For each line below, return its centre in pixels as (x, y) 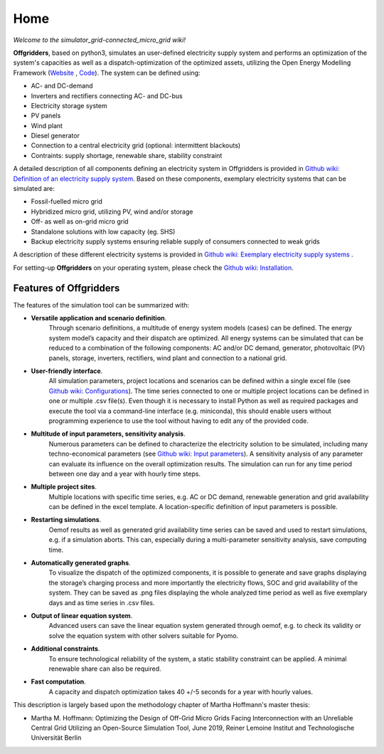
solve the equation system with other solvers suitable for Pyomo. (144, 635)
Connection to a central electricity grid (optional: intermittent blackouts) (136, 145)
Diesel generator (55, 136)
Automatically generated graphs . (81, 563)
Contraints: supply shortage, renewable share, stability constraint (127, 155)
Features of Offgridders (66, 288)
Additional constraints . (65, 649)
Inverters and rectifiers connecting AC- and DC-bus (107, 95)
